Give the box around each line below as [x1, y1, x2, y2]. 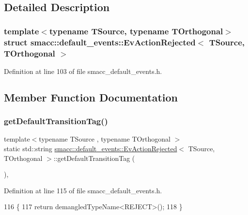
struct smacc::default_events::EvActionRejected [4, 36, 196, 48]
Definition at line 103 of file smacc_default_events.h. [4, 66, 162, 76]
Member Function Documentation [4, 89, 178, 104]
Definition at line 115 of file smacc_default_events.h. [4, 185, 162, 195]
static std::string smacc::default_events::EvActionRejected [4, 143, 177, 154]
